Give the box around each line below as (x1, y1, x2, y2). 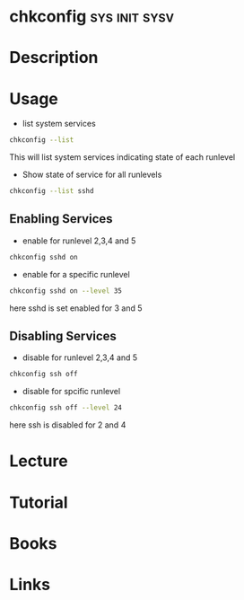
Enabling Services (9, 211, 114, 226)
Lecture (9, 451, 69, 472)
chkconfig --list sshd (9, 187, 94, 196)
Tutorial (9, 492, 69, 513)
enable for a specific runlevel (22, 269, 130, 279)
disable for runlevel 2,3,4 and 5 (22, 352, 138, 363)
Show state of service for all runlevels (22, 169, 162, 181)
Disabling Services (9, 329, 117, 344)
